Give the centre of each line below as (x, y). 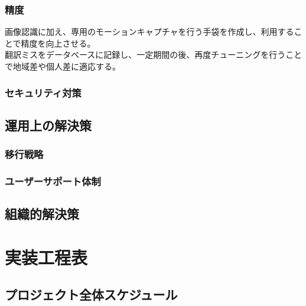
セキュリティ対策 (43, 92)
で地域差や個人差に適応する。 (63, 66)
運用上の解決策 (48, 125)
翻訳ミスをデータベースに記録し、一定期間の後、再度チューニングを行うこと (154, 55)
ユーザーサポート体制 (53, 181)
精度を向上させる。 (58, 43)
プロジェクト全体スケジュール (91, 295)
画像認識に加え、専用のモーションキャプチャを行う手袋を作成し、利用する (149, 32)
